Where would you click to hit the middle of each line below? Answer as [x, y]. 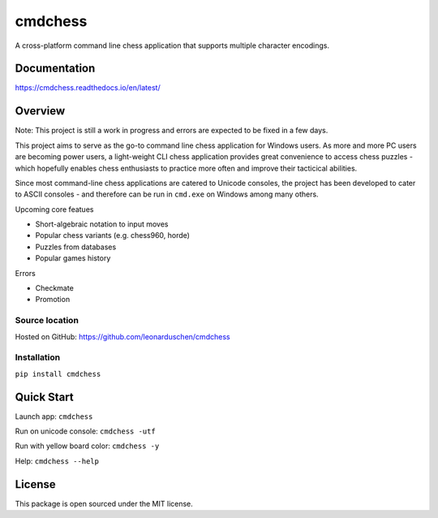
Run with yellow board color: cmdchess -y [87, 446]
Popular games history [73, 258]
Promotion [53, 300]
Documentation [55, 69]
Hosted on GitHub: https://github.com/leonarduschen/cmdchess [122, 336]
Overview [40, 111]
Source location [47, 321]
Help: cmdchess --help [57, 461]
